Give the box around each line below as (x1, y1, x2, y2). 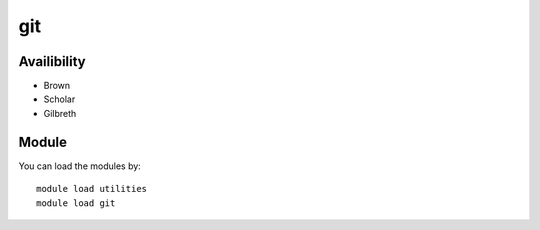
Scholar (43, 93, 76, 105)
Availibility (18, 53, 87, 70)
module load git (36, 197, 116, 209)
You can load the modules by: (18, 160, 142, 172)
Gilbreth (43, 107, 77, 119)
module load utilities (36, 183, 148, 195)
